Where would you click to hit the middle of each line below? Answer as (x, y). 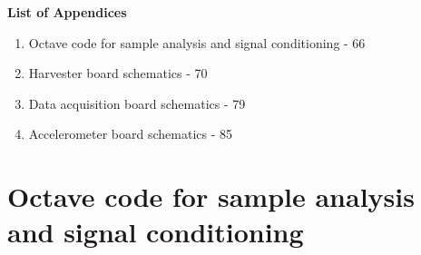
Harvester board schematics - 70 (118, 73)
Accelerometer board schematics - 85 (131, 134)
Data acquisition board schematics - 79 (137, 103)
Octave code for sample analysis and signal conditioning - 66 (197, 42)
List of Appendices (67, 12)
